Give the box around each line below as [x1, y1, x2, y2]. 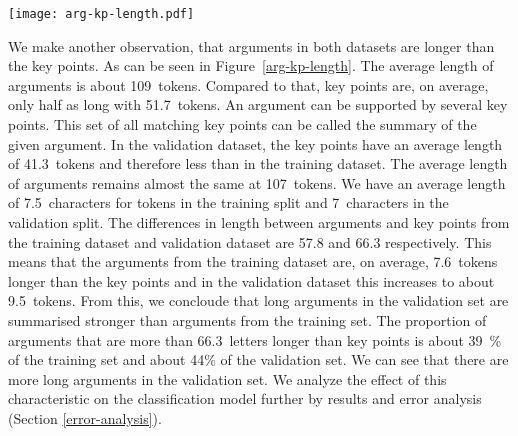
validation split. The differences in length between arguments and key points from [8, 212, 510, 232]
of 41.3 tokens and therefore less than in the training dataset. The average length [8, 153, 508, 174]
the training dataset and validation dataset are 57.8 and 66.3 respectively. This [8, 231, 492, 252]
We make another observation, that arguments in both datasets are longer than [8, 35, 495, 56]
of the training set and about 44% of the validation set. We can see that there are [8, 349, 509, 370]
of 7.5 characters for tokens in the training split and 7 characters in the [8, 192, 449, 213]
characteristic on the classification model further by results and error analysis [8, 388, 482, 409]
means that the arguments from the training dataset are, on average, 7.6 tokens [8, 251, 498, 272]
